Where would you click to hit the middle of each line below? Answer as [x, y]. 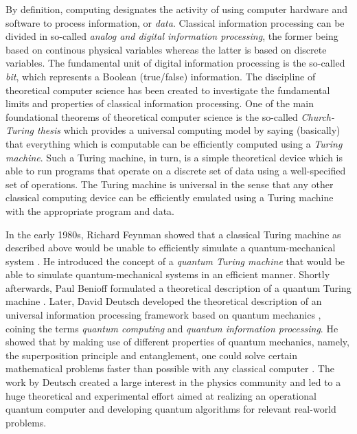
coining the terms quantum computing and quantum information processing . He [172, 328]
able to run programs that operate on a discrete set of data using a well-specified [176, 171]
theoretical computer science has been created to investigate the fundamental [168, 90]
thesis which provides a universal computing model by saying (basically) [188, 130]
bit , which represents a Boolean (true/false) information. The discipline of [161, 76]
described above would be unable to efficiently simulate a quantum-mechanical [171, 248]
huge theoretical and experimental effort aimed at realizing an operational [161, 395]
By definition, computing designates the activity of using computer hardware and [176, 9]
